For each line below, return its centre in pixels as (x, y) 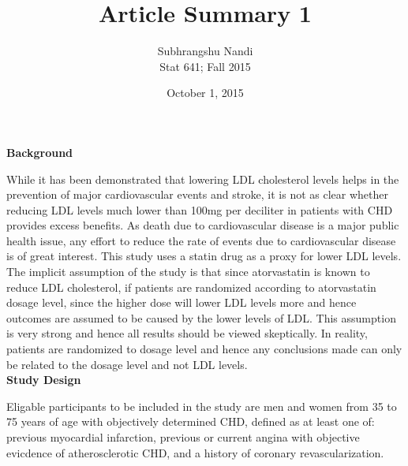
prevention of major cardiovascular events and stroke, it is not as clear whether (198, 194)
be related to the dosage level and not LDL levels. (127, 364)
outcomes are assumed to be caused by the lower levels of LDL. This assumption (201, 317)
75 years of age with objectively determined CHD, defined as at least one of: (191, 421)
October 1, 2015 (205, 93)
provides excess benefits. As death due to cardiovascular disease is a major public (203, 225)
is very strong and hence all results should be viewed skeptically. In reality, (187, 333)
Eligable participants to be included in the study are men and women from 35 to (202, 406)
